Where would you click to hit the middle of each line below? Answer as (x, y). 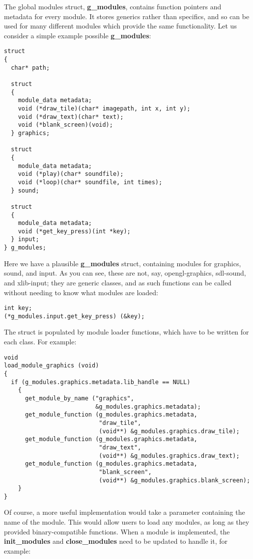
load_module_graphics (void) (52, 366)
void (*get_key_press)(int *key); (74, 231)
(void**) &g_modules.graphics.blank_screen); (175, 480)
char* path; (30, 68)
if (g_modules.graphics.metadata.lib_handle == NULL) (101, 382)
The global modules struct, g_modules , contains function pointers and (113, 6)
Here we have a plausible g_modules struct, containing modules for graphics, (123, 263)
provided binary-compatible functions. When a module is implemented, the (117, 531)
